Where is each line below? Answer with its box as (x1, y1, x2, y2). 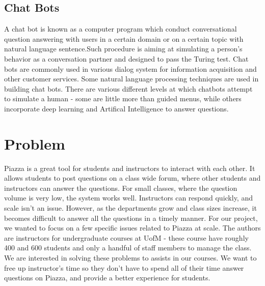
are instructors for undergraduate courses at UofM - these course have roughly (4, 232, 249, 243)
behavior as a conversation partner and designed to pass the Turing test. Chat (4, 53, 249, 64)
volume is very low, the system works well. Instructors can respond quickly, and (4, 192, 253, 203)
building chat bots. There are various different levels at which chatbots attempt (4, 83, 253, 94)
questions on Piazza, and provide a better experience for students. (4, 272, 210, 283)
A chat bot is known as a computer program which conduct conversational (4, 23, 237, 34)
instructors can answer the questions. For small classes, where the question (4, 182, 237, 193)
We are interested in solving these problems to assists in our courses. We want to (4, 252, 257, 263)
